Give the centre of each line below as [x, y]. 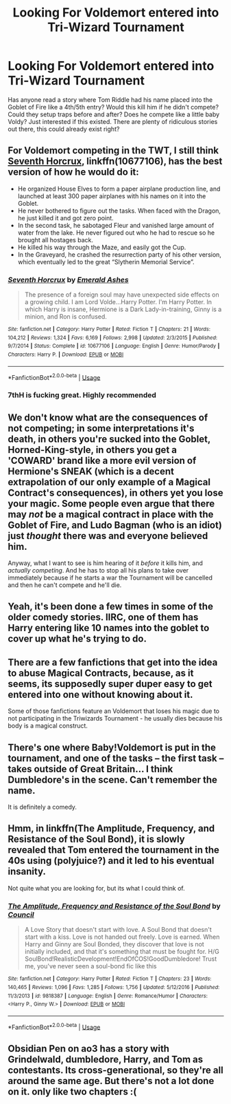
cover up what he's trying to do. [77, 639]
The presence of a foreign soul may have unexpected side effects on [122, 295]
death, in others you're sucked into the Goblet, [109, 439]
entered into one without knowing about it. [100, 694]
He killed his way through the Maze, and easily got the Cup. [102, 247]
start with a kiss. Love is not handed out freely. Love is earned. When [122, 937]
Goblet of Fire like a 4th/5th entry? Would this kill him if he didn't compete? [113, 107]
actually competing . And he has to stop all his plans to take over [98, 571]
